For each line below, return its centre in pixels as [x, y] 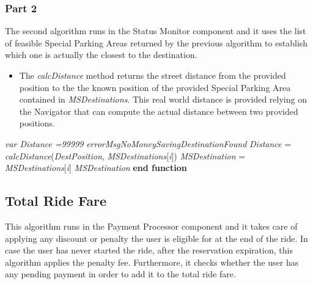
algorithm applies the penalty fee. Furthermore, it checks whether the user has [152, 262]
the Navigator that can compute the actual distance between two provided [159, 111]
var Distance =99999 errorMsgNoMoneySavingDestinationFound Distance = [148, 143]
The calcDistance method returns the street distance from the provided [153, 75]
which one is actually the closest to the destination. [101, 55]
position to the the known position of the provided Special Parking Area [155, 87]
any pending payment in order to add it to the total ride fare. [120, 274]
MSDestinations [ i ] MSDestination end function [96, 168]
